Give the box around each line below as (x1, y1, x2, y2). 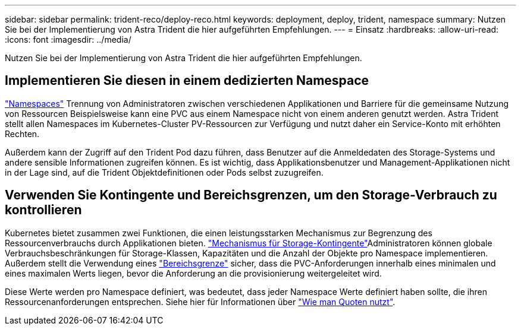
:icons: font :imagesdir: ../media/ (5, 34, 131, 45)
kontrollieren (5, 202, 82, 218)
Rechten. (5, 128, 40, 139)
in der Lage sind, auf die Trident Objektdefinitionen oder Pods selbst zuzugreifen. (5, 167, 324, 177)
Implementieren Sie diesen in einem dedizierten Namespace (5, 73, 369, 88)
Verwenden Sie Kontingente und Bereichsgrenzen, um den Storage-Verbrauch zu (5, 188, 497, 203)
